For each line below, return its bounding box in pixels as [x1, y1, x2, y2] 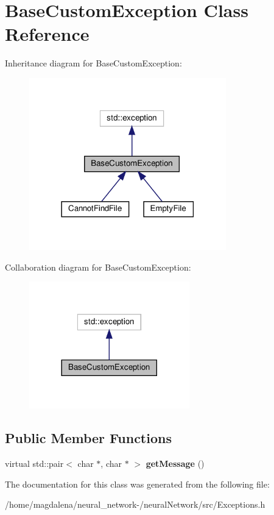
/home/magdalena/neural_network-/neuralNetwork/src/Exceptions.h [5, 498, 265, 511]
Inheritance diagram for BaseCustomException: [5, 57, 182, 69]
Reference [5, 21, 90, 46]
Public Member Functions [5, 428, 172, 447]
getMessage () [146, 456, 205, 469]
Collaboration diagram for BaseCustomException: [5, 260, 191, 273]
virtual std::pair [5, 456, 64, 469]
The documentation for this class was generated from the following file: [5, 477, 270, 490]
